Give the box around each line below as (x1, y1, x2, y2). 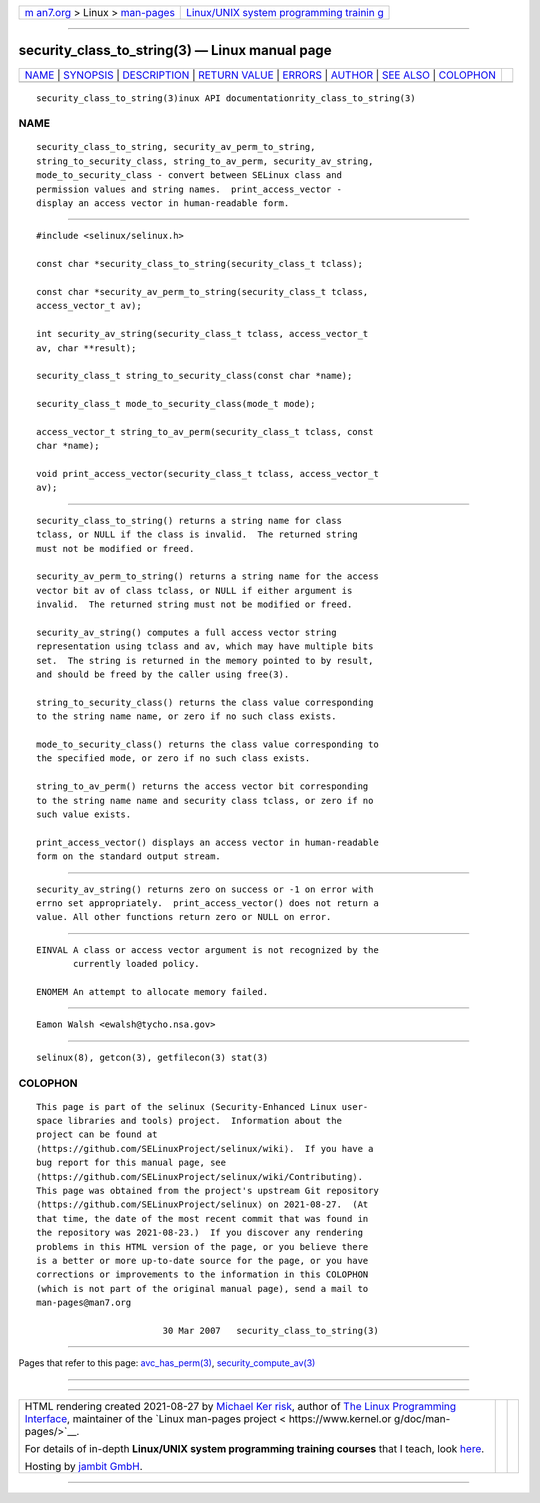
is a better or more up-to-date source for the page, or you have (36, 1255, 369, 1266)
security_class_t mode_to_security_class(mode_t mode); (36, 398, 316, 410)
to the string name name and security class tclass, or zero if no (36, 795, 374, 806)
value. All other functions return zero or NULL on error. (36, 911, 332, 923)
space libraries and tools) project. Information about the (36, 1115, 342, 1127)
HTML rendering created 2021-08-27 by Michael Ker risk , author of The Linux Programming (24, 1399, 457, 1413)
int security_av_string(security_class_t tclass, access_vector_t (36, 328, 369, 340)
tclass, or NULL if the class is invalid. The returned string (36, 529, 359, 540)
